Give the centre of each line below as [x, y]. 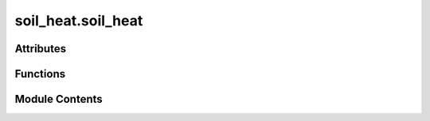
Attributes [41, 49]
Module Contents [59, 99]
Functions [40, 74]
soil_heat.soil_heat [79, 21]
